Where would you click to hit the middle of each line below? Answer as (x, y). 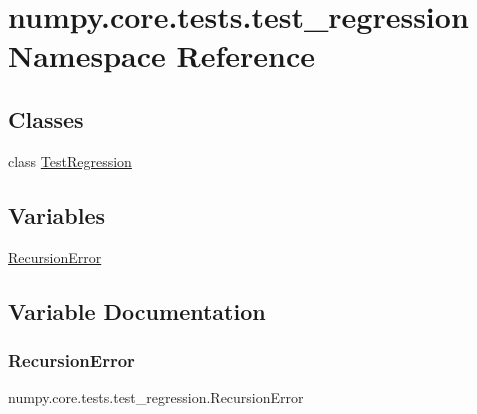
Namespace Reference (161, 55)
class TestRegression (70, 160)
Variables (57, 214)
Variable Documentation (137, 310)
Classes (46, 118)
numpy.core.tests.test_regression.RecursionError (156, 397)
